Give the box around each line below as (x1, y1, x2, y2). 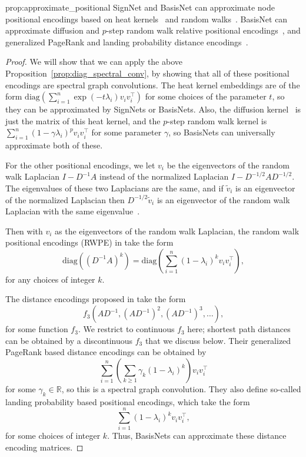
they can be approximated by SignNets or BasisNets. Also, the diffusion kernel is (5, 103, 301, 115)
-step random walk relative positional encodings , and (106, 24, 301, 37)
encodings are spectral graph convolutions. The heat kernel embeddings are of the (5, 78, 300, 91)
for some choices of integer (5, 429, 101, 442)
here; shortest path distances (187, 323, 291, 335)
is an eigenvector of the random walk (157, 193, 290, 206)
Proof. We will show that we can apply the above (5, 55, 182, 68)
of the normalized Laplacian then (5, 193, 125, 206)
